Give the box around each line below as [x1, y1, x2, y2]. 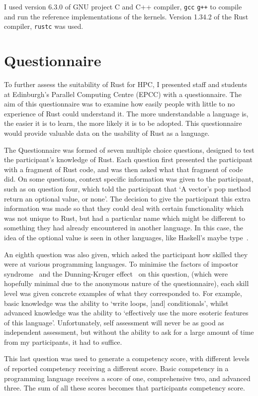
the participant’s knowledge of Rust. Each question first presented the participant [4, 154, 253, 165]
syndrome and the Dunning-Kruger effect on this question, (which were [4, 268, 228, 279]
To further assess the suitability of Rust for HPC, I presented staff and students [4, 79, 247, 90]
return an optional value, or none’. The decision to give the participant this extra [4, 193, 251, 203]
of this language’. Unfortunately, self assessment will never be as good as [4, 317, 224, 327]
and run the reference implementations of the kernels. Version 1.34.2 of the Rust [4, 11, 249, 21]
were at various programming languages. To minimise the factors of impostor [4, 259, 239, 269]
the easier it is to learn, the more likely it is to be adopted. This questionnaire [4, 118, 242, 128]
